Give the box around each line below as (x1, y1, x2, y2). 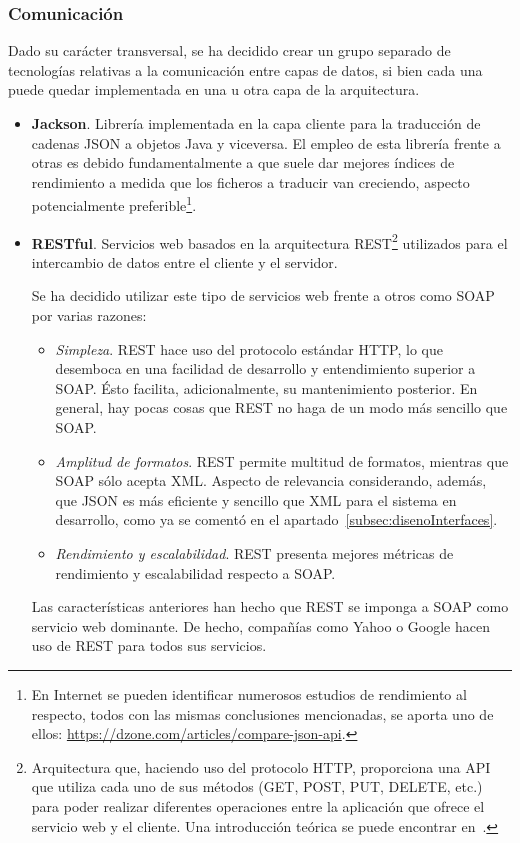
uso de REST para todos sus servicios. (31, 635, 267, 656)
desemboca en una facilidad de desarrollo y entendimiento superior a (55, 358, 476, 379)
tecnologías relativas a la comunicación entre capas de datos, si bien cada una (8, 59, 483, 80)
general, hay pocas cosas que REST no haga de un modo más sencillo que (55, 397, 508, 418)
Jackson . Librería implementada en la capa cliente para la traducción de (31, 113, 481, 133)
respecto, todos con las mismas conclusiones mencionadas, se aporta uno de (31, 703, 494, 724)
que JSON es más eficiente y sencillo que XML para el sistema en (55, 489, 457, 510)
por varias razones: (31, 305, 147, 326)
